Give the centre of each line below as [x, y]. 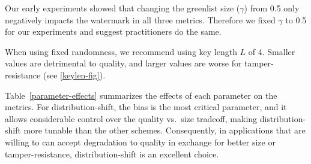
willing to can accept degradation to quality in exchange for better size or [140, 142]
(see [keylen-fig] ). [74, 75]
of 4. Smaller [272, 51]
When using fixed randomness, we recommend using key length [121, 51]
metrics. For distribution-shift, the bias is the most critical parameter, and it [146, 107]
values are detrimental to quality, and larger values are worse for [123, 63]
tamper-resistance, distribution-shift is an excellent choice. [112, 154]
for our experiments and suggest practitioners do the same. [113, 31]
